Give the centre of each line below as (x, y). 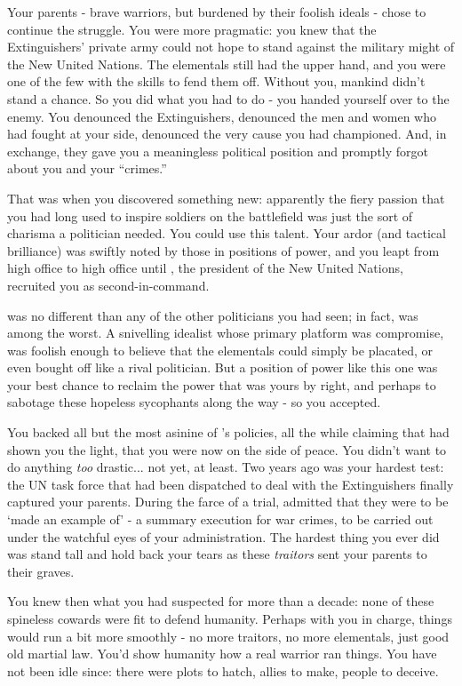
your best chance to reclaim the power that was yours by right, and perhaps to (222, 384)
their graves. (41, 571)
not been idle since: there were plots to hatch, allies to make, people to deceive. (223, 670)
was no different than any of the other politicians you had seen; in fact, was (213, 315)
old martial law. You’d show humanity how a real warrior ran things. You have (222, 654)
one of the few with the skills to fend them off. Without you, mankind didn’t (216, 81)
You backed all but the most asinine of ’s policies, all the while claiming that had (228, 432)
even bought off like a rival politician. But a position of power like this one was (223, 367)
